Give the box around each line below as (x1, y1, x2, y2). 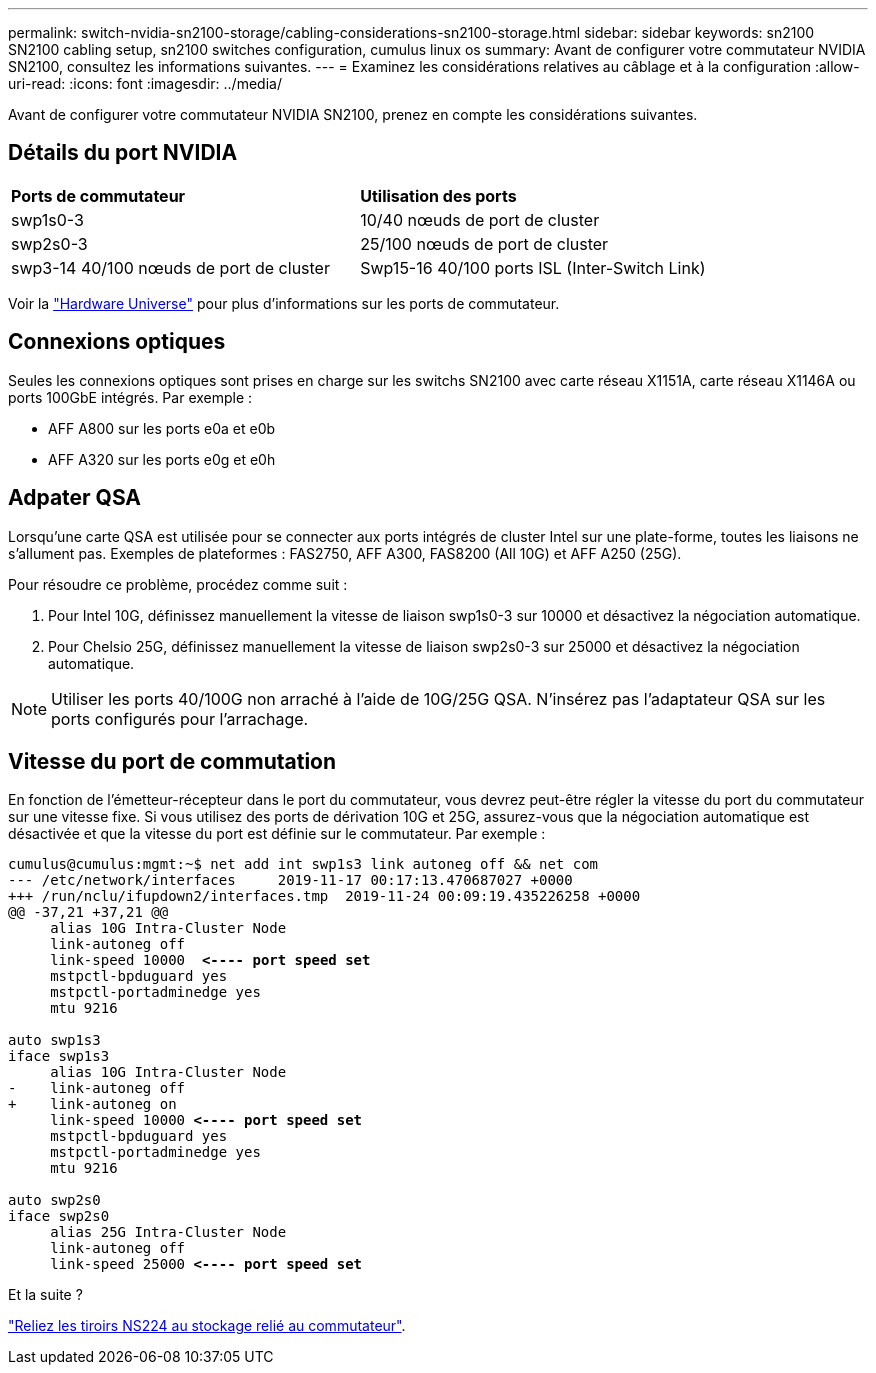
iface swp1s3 (8, 1048, 110, 1065)
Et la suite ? (8, 1286, 83, 1304)
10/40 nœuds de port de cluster (360, 209, 600, 230)
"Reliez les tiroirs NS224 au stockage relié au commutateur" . (8, 1317, 406, 1335)
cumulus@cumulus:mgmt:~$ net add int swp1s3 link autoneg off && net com (8, 856, 599, 873)
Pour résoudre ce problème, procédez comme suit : (8, 575, 348, 593)
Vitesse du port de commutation (8, 748, 337, 774)
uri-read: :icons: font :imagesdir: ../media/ (8, 75, 282, 92)
